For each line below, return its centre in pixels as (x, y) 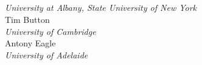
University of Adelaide (47, 54)
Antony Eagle (30, 43)
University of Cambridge (50, 31)
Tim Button (27, 19)
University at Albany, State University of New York (101, 8)
